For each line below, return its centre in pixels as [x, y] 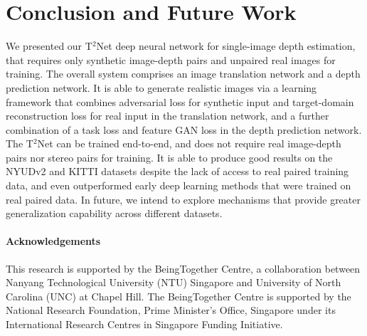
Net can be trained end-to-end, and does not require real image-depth [189, 143]
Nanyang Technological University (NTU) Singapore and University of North [174, 282]
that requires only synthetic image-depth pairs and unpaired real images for [171, 59]
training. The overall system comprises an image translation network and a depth [183, 74]
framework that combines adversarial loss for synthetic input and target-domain [180, 101]
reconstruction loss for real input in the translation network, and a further [167, 116]
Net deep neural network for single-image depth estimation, [226, 46]
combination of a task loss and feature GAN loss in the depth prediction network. [184, 129]
